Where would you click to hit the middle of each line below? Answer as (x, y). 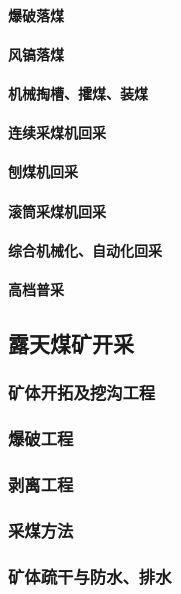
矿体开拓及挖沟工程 (82, 392)
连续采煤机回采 (57, 132)
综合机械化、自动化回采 (85, 249)
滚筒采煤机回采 (57, 210)
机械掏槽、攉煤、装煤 (78, 92)
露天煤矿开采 (71, 342)
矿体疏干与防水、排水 (90, 575)
